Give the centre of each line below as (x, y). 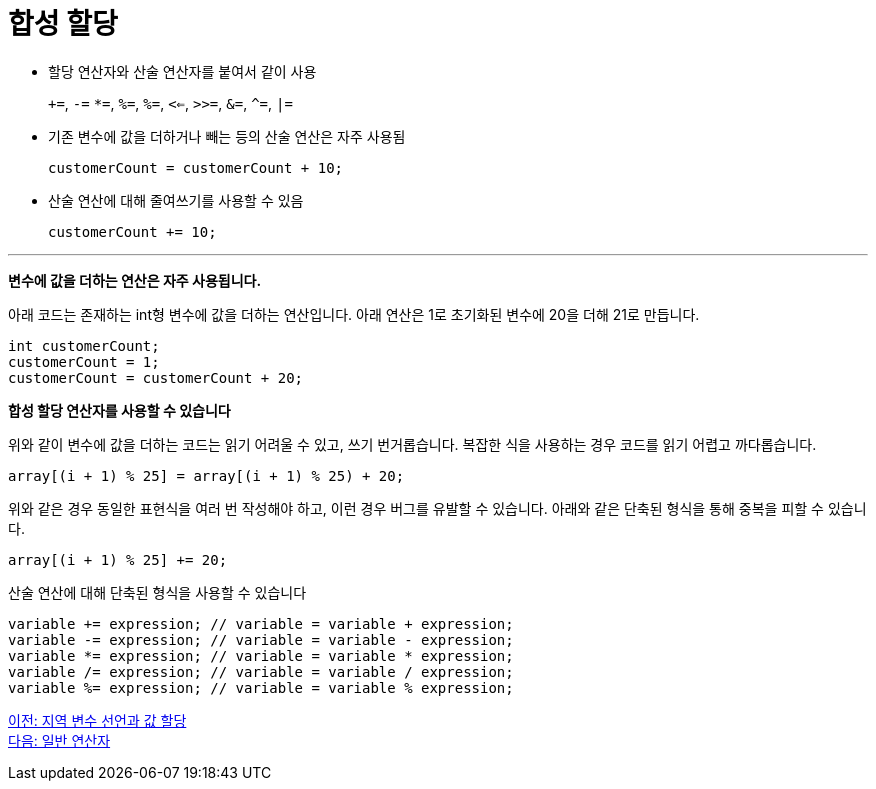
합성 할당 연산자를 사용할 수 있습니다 (119, 410)
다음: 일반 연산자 (59, 740)
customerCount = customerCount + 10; (196, 167)
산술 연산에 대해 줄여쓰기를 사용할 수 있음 (176, 200)
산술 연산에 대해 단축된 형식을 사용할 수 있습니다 (157, 592)
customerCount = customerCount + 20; (156, 377)
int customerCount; (84, 345)
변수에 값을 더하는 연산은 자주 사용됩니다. (135, 280)
